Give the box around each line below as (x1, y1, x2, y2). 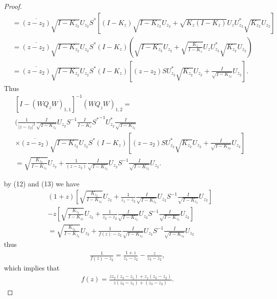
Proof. (4, 1, 22, 11)
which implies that (4, 262, 60, 272)
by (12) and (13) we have (4, 178, 79, 188)
